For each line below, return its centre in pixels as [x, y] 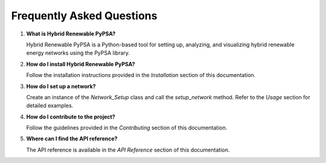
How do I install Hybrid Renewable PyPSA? [81, 64]
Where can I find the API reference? [72, 139]
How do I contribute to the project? [71, 117]
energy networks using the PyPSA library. [78, 53]
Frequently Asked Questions [84, 16]
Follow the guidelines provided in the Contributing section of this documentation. [127, 128]
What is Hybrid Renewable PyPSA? [71, 34]
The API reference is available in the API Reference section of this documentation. [128, 150]
